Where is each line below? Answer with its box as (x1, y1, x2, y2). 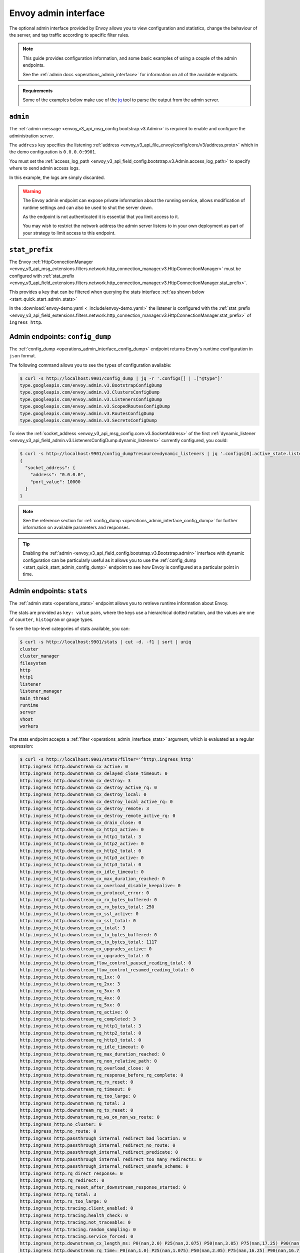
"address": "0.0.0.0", (30, 472, 86, 478)
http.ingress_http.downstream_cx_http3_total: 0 (19, 862, 141, 868)
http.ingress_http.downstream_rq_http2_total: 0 (19, 1030, 141, 1036)
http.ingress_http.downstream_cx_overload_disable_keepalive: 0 (19, 883, 181, 889)
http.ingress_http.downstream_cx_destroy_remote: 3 (19, 806, 149, 811)
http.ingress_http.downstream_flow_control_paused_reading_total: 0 (19, 960, 191, 966)
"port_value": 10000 (30, 479, 81, 485)
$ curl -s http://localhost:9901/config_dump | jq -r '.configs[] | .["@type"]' (19, 375, 223, 381)
